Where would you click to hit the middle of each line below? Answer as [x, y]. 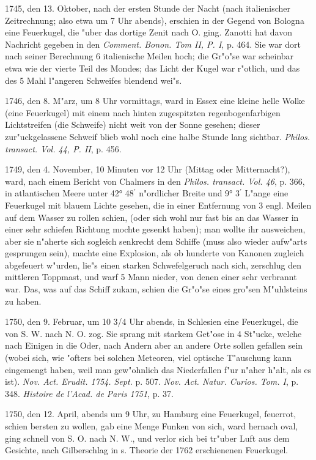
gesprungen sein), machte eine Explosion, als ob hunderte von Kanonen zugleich [155, 253]
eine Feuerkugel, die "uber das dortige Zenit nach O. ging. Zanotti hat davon [149, 32]
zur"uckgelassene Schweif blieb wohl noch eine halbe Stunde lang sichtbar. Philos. [158, 136]
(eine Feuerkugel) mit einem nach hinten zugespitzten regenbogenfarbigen [143, 112]
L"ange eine [266, 193]
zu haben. [23, 301]
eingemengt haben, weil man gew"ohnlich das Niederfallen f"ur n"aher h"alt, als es [158, 369]
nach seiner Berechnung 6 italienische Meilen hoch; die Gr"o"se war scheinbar [149, 56]
